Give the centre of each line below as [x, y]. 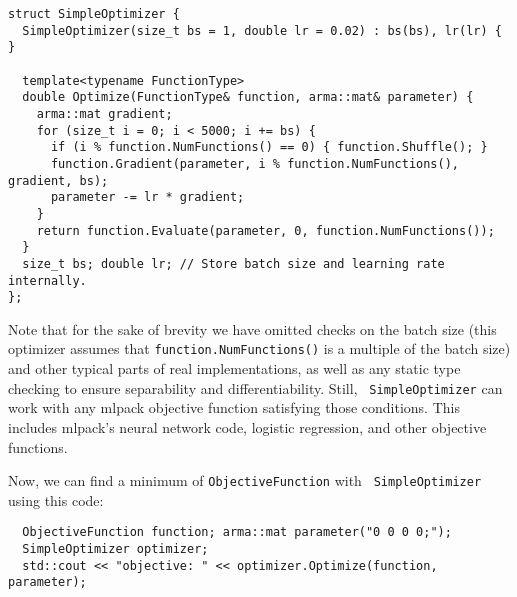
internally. [47, 280]
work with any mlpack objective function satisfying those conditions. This [234, 407]
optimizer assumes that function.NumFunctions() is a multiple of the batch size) [259, 348]
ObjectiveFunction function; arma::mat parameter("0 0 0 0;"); [237, 532]
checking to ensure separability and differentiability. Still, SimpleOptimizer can [255, 387]
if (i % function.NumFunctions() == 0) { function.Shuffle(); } [269, 147]
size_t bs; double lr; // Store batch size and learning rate [233, 263]
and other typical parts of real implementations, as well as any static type [234, 368]
